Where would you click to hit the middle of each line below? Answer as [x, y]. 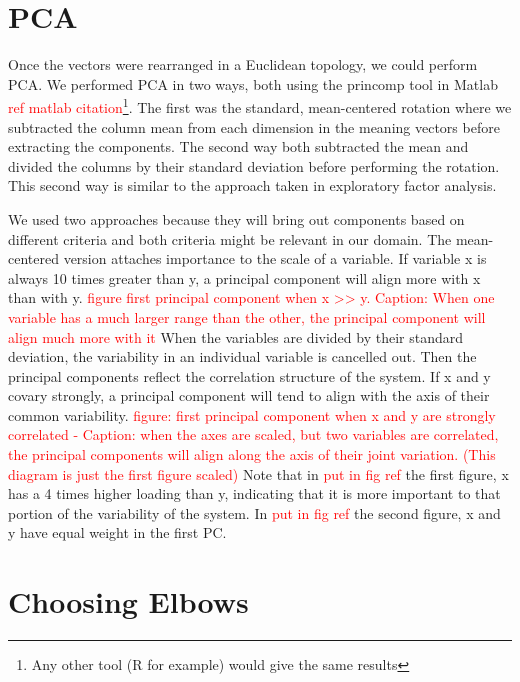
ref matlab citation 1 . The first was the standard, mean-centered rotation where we [260, 105]
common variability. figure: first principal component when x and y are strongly [252, 414]
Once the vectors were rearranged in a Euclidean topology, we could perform [243, 64]
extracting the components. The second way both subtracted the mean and [238, 146]
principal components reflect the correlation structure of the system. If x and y [249, 375]
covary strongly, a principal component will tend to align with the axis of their [249, 395]
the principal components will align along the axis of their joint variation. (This [252, 454]
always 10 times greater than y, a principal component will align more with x [244, 277]
